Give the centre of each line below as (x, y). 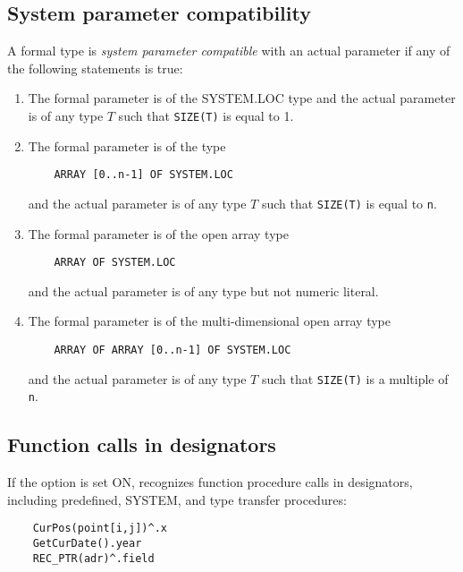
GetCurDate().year (87, 543)
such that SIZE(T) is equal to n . (349, 203)
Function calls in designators (142, 444)
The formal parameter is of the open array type (158, 233)
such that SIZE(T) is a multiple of (355, 378)
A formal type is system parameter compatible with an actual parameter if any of (229, 51)
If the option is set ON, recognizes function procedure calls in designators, (210, 482)
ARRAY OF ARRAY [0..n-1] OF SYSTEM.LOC (173, 350)
